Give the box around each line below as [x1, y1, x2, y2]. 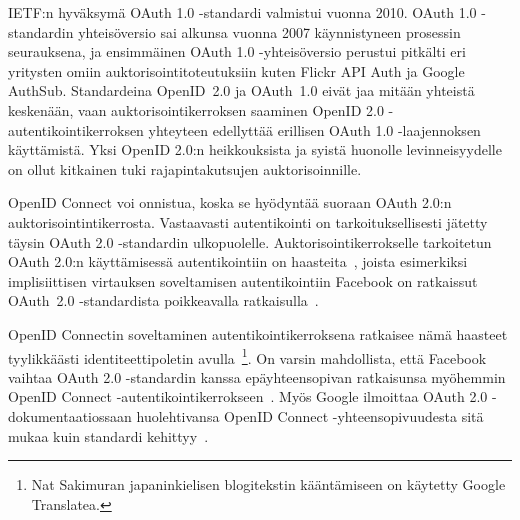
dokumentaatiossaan [8, 405, 132, 426]
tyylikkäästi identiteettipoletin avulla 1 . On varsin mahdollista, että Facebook [8, 344, 487, 368]
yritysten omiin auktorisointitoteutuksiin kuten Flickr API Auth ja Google [8, 60, 465, 81]
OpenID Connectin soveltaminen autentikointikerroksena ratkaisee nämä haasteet [8, 323, 508, 344]
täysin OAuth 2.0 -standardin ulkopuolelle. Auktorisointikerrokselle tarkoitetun [8, 231, 492, 252]
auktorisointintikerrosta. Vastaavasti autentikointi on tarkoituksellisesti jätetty [8, 211, 488, 232]
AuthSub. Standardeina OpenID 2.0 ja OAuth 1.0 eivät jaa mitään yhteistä [8, 80, 475, 101]
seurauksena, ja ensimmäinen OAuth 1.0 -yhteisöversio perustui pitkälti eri [8, 41, 466, 62]
